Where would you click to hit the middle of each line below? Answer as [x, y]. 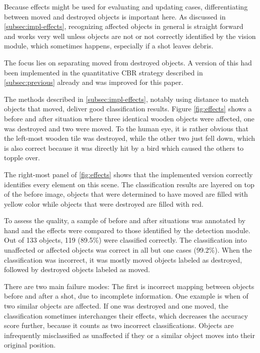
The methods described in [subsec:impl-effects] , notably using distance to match [126, 99]
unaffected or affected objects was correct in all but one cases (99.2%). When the [128, 250]
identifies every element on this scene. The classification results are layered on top [129, 184]
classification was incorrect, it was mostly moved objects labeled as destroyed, [123, 259]
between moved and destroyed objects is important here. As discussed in [115, 16]
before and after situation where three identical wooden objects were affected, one [129, 118]
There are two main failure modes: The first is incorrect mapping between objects [129, 286]
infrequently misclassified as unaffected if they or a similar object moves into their [129, 335]
